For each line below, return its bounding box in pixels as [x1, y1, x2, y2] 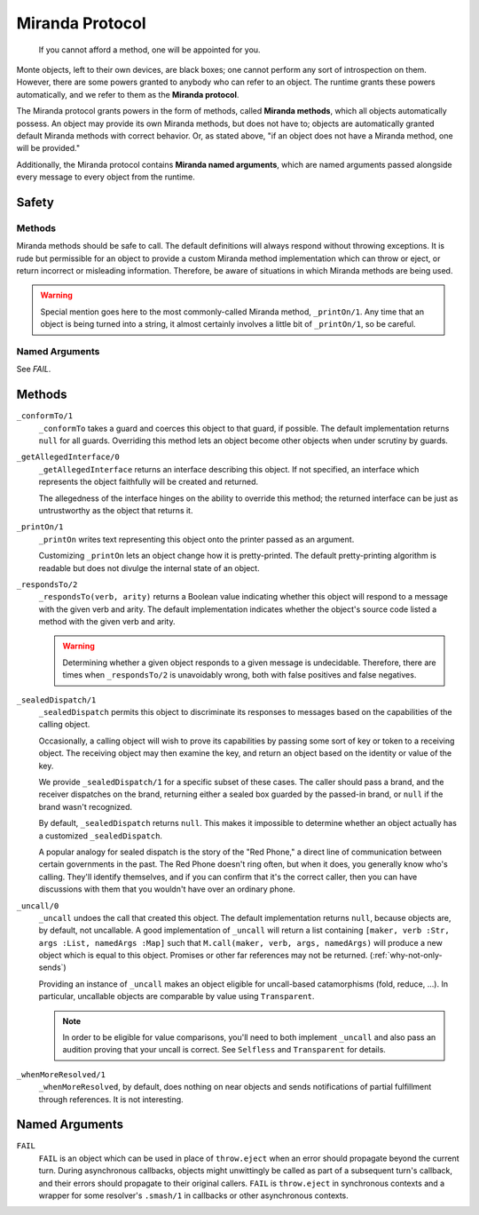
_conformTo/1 [16, 411, 74, 421]
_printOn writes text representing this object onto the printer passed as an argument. [38, 534, 355, 544]
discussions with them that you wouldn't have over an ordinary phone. [38, 884, 296, 894]
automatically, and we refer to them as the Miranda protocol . [16, 89, 239, 99]
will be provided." [16, 143, 80, 154]
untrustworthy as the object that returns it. [38, 504, 193, 515]
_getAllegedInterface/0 [16, 452, 120, 462]
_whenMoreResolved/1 [16, 1069, 106, 1079]
